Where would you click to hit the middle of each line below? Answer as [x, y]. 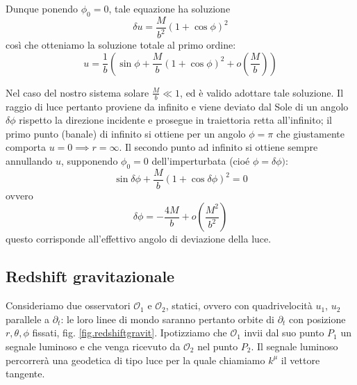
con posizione [317, 319]
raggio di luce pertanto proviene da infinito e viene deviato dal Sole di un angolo [177, 106]
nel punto [218, 346]
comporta [26, 147]
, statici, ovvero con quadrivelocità [239, 305]
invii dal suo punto [284, 333]
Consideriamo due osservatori [68, 305]
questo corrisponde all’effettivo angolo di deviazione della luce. [139, 239]
